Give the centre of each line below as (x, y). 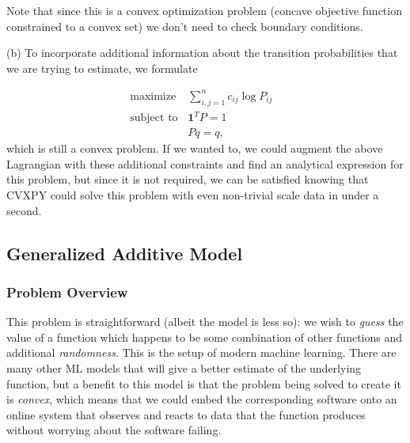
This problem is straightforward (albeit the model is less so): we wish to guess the (205, 322)
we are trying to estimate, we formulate (102, 68)
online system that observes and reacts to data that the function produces (186, 414)
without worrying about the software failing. (114, 430)
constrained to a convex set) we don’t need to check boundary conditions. (185, 26)
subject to (154, 118)
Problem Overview (67, 292)
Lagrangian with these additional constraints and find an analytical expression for (205, 163)
